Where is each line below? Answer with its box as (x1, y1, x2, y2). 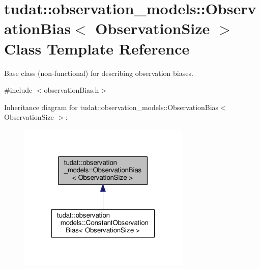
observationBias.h (44, 85, 99, 95)
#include (4, 85, 33, 95)
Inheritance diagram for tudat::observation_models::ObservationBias (4, 101, 219, 112)
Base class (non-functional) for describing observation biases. (4, 67, 193, 78)
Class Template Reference (4, 38, 190, 59)
